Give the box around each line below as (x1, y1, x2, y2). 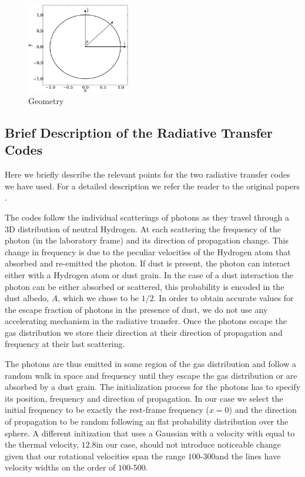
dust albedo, (5, 292, 49, 304)
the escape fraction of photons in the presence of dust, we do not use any (5, 303, 268, 315)
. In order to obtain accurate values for (153, 292, 294, 304)
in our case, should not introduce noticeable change (96, 438, 281, 451)
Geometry (28, 94, 64, 106)
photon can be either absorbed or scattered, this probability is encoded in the (5, 280, 284, 292)
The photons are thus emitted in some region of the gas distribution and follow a (5, 358, 296, 370)
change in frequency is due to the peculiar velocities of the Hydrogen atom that (5, 245, 291, 258)
